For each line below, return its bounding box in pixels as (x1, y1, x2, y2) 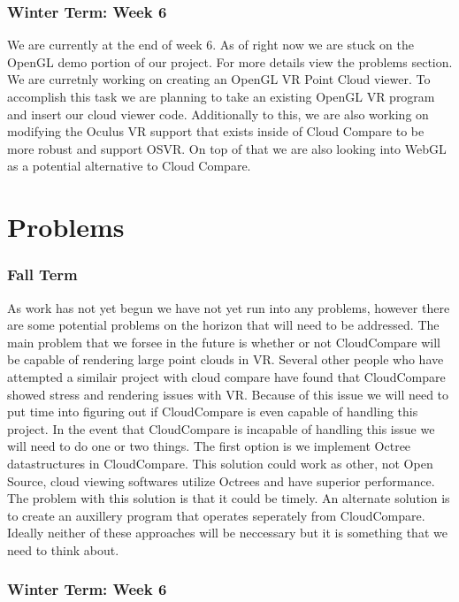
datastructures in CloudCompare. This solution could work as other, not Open (7, 453, 433, 472)
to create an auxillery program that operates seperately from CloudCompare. (7, 506, 425, 524)
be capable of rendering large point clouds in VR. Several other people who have (7, 350, 444, 369)
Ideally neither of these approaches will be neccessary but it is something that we (7, 523, 448, 542)
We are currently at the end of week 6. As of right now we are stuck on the (7, 35, 414, 54)
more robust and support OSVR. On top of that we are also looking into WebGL (7, 139, 447, 157)
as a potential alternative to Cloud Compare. (7, 156, 251, 175)
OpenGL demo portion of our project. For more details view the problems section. (7, 52, 453, 71)
